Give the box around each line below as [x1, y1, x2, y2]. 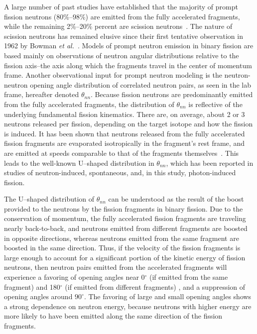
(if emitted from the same [149, 272, 228, 282]
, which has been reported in [166, 157, 254, 168]
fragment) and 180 [4, 281, 60, 292]
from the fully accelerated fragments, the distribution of [4, 99, 174, 109]
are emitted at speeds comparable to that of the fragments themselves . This [4, 147, 239, 158]
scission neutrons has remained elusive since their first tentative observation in [4, 30, 243, 41]
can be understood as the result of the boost [108, 194, 244, 204]
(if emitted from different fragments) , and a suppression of [65, 281, 246, 292]
